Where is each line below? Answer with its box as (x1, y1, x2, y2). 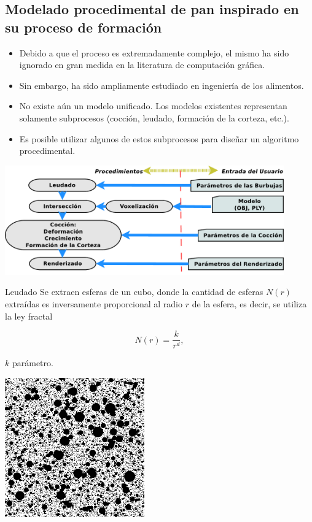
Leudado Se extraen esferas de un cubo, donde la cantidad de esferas (5, 285, 263, 298)
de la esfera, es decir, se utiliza (192, 297, 307, 310)
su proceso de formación (5, 17, 162, 36)
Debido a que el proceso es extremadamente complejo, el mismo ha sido (19, 46, 289, 59)
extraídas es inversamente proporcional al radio (5, 297, 182, 310)
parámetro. (12, 356, 53, 369)
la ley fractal (5, 309, 53, 322)
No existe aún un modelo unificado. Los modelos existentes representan (19, 99, 287, 112)
